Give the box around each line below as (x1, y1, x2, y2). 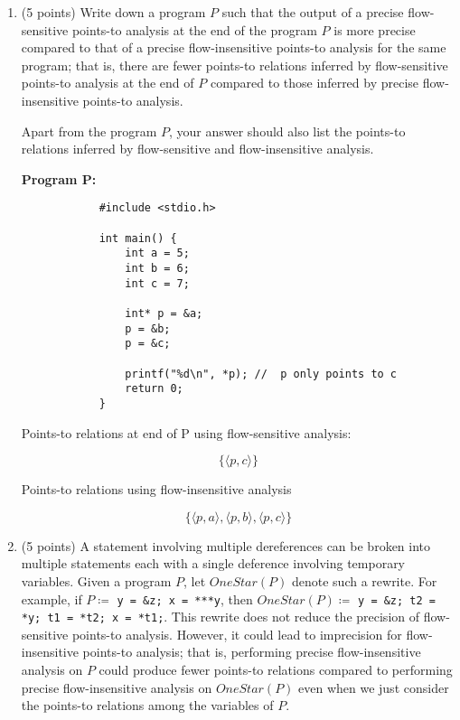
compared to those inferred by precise (210, 73, 419, 92)
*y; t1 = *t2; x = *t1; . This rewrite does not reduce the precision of (21, 607, 419, 626)
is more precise (333, 20, 416, 39)
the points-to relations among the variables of (21, 696, 274, 715)
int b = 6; (125, 261, 190, 275)
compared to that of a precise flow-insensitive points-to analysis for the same (21, 38, 446, 57)
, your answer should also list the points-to (168, 121, 406, 140)
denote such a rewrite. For (291, 571, 437, 590)
